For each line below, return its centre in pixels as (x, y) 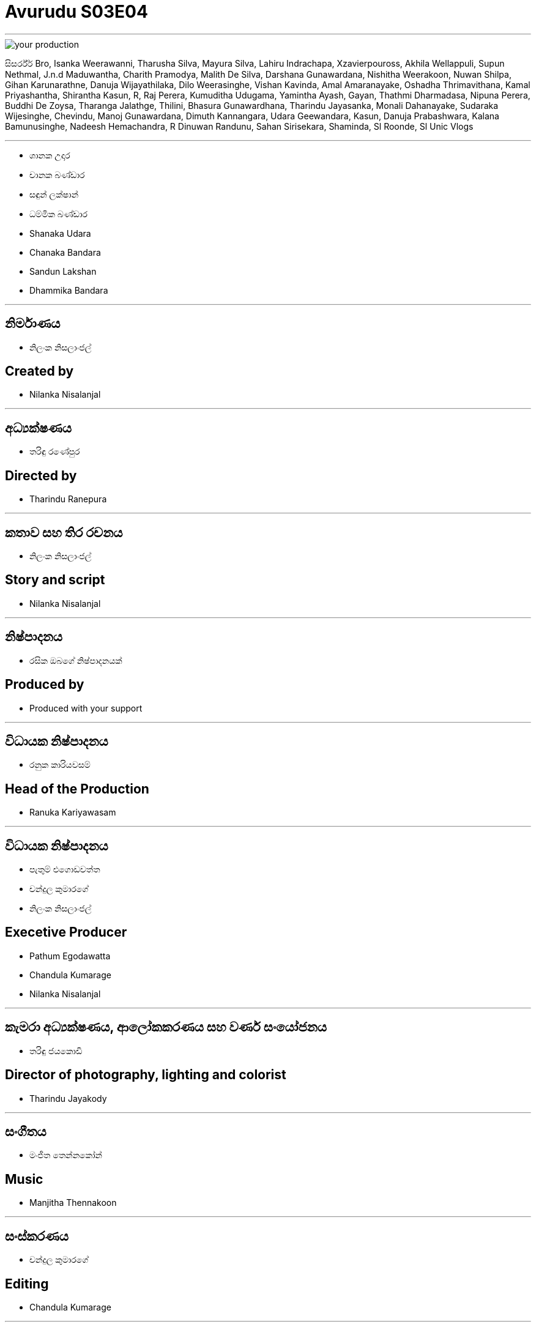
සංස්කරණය (37, 1236)
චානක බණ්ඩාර (57, 174)
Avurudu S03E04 (76, 12)
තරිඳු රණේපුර (55, 452)
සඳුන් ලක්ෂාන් (54, 194)
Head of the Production (77, 789)
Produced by (45, 685)
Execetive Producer (66, 932)
